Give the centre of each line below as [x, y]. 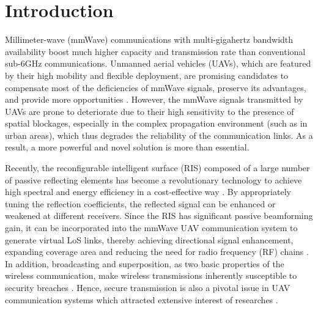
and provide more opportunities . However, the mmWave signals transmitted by [154, 99]
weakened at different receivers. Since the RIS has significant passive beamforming [159, 216]
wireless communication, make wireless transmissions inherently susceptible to [151, 275]
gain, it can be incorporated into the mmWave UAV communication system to [151, 228]
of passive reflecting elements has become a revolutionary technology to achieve [153, 179]
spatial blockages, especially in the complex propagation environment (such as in [156, 123]
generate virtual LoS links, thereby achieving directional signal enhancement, [149, 239]
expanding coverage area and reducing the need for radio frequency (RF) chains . [157, 252]
